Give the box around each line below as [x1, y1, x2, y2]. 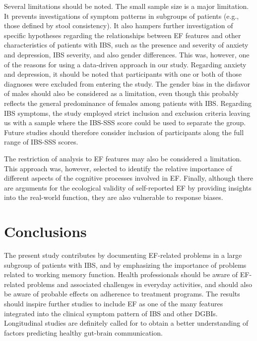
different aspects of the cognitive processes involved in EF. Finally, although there [4, 173, 253, 183]
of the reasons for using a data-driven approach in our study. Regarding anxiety [4, 59, 247, 69]
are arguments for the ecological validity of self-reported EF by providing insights [4, 182, 252, 193]
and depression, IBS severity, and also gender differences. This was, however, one [4, 49, 250, 59]
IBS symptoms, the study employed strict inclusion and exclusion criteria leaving [4, 107, 251, 118]
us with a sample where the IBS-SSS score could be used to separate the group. [4, 117, 246, 128]
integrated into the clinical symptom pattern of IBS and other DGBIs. [4, 308, 218, 318]
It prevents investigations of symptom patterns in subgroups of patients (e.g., [4, 10, 239, 21]
